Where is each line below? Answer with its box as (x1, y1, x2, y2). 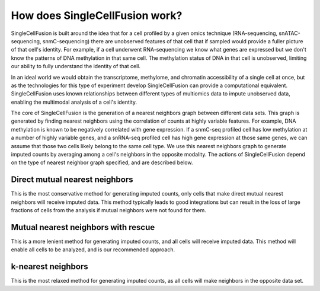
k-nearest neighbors (11, 261, 88, 272)
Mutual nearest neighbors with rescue (11, 222, 155, 232)
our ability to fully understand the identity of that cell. (11, 63, 140, 70)
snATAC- (279, 30, 300, 37)
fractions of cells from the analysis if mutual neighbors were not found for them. (11, 207, 207, 214)
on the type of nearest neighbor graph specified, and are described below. (11, 159, 193, 166)
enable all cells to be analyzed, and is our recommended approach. (11, 246, 175, 253)
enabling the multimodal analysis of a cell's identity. (11, 98, 137, 105)
